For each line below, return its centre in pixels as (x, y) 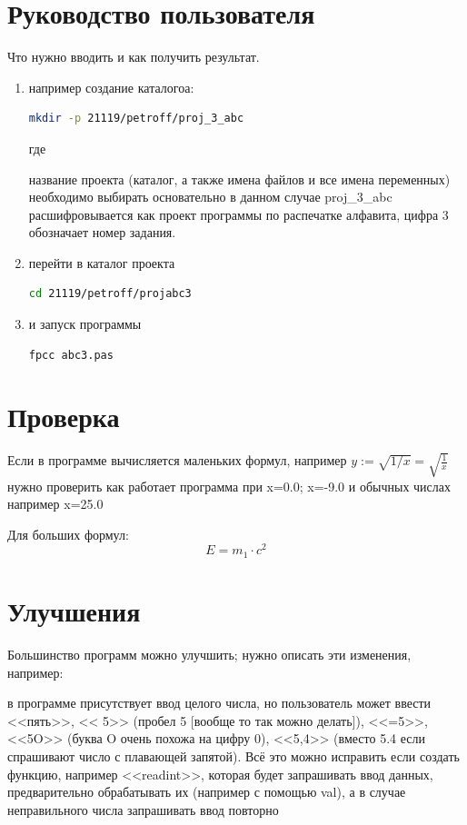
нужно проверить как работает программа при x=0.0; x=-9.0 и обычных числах (229, 486)
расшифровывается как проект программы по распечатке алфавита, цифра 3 (238, 214)
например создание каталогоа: (111, 87)
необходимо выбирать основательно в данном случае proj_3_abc (210, 197)
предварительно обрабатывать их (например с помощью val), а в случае (207, 792)
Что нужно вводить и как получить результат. (134, 57)
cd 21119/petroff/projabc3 (110, 294)
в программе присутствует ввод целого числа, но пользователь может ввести (219, 703)
